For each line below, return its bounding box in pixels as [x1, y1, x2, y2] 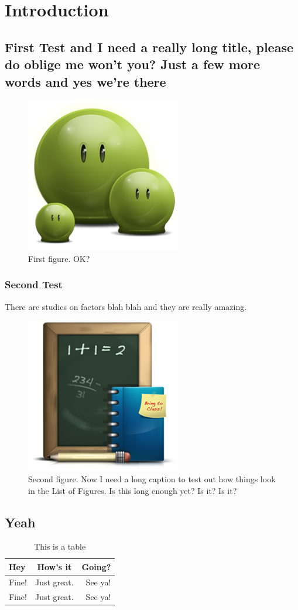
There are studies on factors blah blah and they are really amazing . [5, 300, 247, 312]
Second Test [5, 277, 63, 292]
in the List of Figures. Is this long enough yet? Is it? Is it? [28, 484, 237, 496]
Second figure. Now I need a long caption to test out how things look [28, 472, 276, 485]
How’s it [37, 560, 72, 572]
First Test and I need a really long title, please [5, 38, 294, 56]
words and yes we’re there [5, 72, 166, 90]
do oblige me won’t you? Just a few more [5, 55, 261, 73]
